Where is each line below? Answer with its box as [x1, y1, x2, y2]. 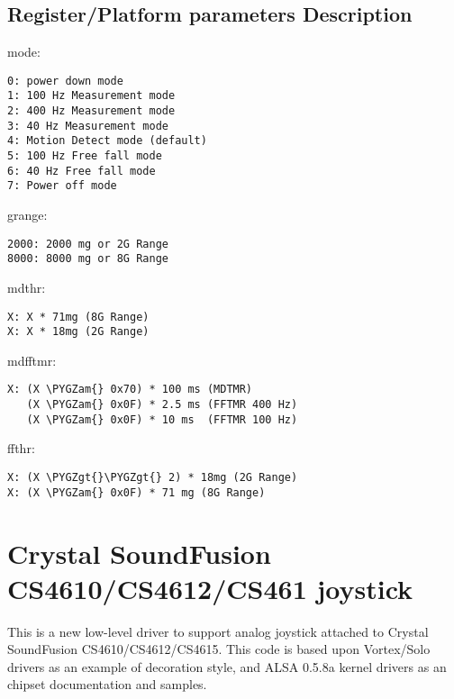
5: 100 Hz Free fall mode [7, 150, 162, 163]
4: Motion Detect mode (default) [7, 134, 207, 148]
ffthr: [7, 439, 35, 458]
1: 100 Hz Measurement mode [7, 89, 176, 103]
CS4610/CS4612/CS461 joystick [7, 569, 413, 606]
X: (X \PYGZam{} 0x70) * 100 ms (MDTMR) [7, 383, 253, 396]
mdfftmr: [7, 350, 57, 369]
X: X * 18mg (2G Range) [7, 325, 150, 339]
